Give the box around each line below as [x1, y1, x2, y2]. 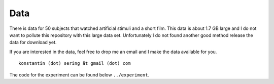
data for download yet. [9, 39, 57, 46]
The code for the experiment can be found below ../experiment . [9, 71, 150, 78]
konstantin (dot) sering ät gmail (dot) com [18, 61, 131, 66]
